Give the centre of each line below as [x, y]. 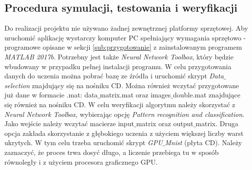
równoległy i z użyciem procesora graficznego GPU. [81, 161]
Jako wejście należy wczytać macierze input [69, 123]
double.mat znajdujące [207, 95]
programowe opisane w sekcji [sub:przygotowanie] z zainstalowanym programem [123, 47]
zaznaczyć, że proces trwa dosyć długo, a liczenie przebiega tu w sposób [112, 152]
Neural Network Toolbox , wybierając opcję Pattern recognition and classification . [125, 114]
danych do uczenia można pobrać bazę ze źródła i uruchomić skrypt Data [114, 76]
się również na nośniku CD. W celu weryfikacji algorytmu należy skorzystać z [120, 104]
